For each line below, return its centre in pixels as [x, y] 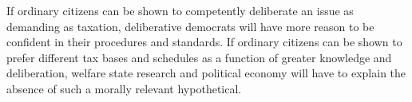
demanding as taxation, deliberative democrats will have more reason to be [190, 26]
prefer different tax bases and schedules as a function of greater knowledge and [199, 57]
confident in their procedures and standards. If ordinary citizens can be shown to [204, 42]
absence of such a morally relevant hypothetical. [124, 88]
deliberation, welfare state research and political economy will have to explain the [206, 73]
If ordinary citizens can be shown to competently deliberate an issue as [180, 10]
